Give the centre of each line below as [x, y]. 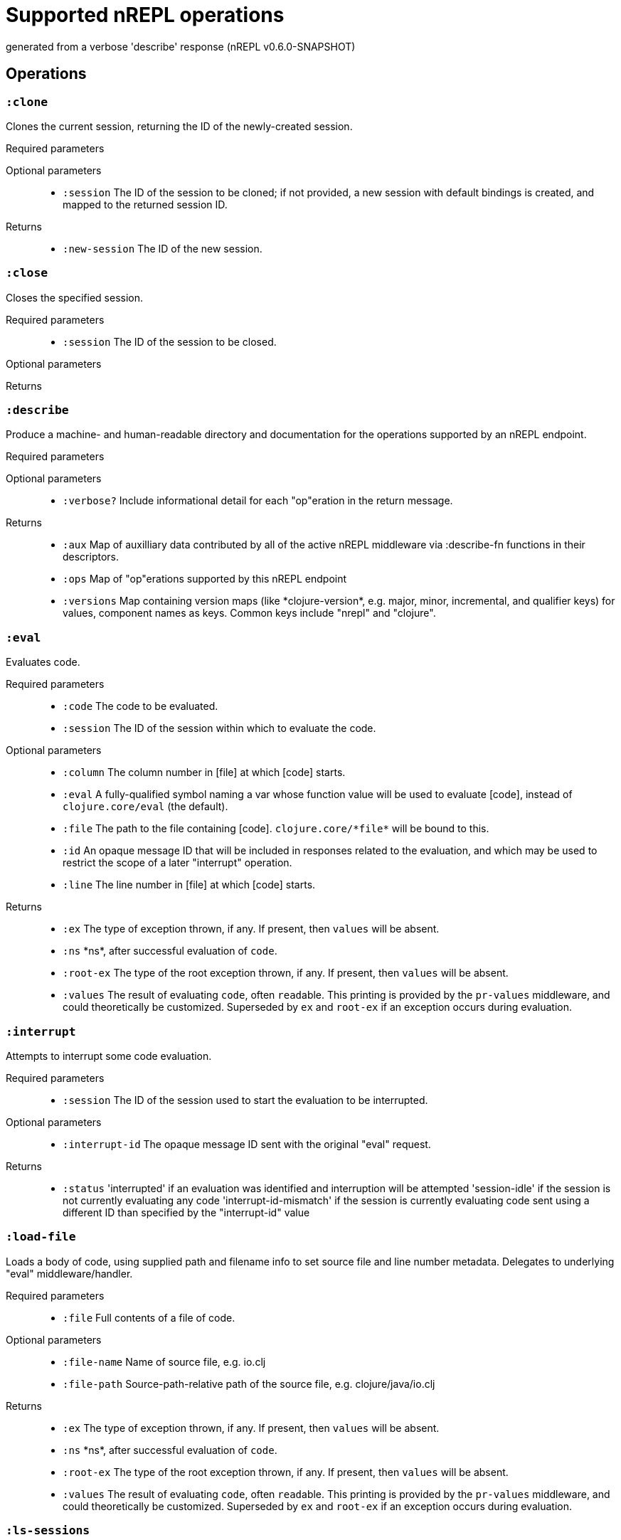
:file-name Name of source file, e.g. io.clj [164, 1361]
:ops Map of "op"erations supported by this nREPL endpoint [205, 579]
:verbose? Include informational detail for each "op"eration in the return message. [258, 501]
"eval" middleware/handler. [69, 1273]
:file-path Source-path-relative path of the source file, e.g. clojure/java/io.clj [249, 1384]
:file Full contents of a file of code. [149, 1317]
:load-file [41, 1237]
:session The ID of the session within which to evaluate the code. [219, 728]
